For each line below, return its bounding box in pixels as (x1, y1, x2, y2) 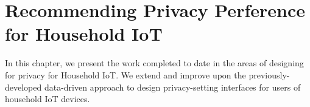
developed (5, 80, 42, 93)
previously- (248, 68, 290, 81)
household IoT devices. (5, 92, 90, 105)
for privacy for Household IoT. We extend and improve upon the (5, 68, 246, 81)
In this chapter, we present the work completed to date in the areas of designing (5, 57, 304, 69)
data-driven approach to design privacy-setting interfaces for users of (44, 80, 301, 93)
